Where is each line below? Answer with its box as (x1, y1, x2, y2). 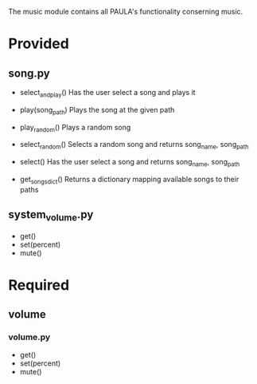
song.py (8, 66, 50, 80)
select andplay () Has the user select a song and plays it (19, 88, 197, 99)
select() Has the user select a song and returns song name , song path (19, 157, 240, 168)
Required (8, 275, 70, 294)
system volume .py (8, 208, 94, 224)
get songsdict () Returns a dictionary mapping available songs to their (19, 174, 239, 186)
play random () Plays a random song (19, 122, 131, 134)
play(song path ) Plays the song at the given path (19, 105, 175, 117)
